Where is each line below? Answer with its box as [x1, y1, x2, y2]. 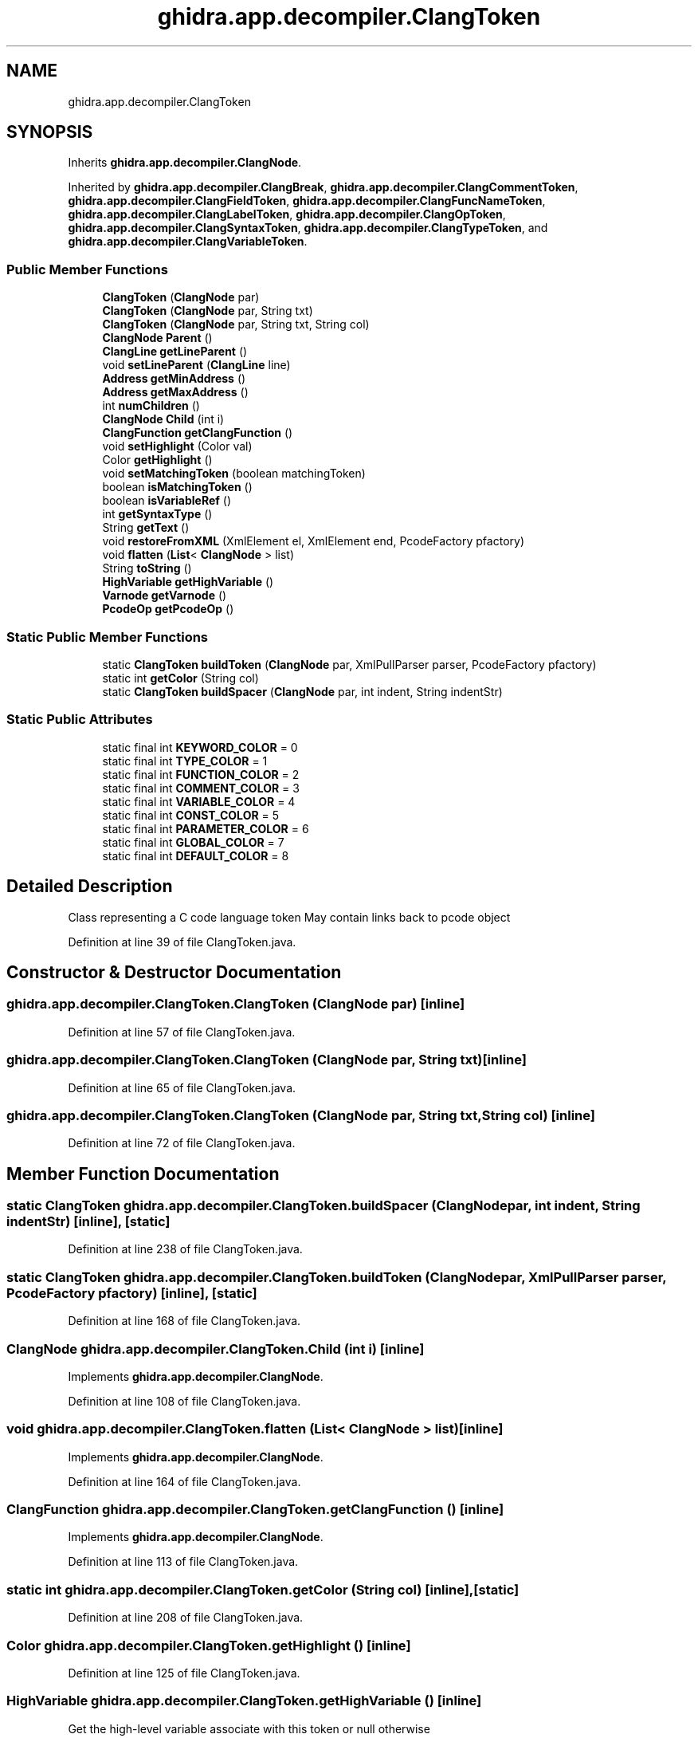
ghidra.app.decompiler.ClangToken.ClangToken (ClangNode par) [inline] [6, 996, 465, 1013]
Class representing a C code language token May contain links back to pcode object [68, 910, 511, 924]
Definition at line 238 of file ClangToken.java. [68, 1242, 303, 1256]
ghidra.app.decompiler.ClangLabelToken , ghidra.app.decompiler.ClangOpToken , [68, 207, 506, 222]
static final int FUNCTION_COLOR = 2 [102, 767, 300, 781]
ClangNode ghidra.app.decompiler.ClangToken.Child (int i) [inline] [6, 1340, 425, 1357]
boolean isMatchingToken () [102, 480, 253, 494]
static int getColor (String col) [102, 670, 259, 685]
